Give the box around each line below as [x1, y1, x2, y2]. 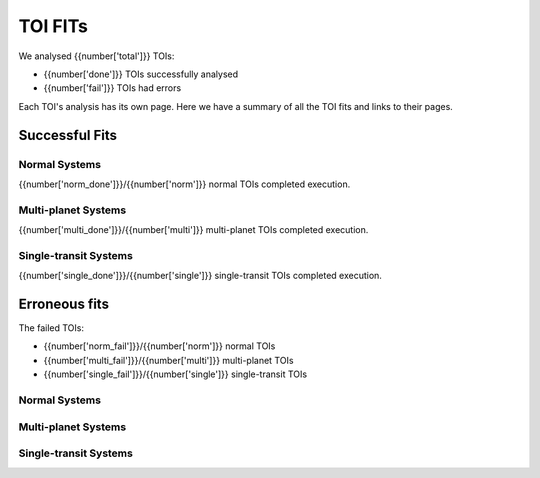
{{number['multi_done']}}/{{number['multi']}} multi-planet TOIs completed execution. [18, 224, 369, 236]
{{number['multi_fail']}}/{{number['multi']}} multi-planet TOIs [43, 354, 294, 366]
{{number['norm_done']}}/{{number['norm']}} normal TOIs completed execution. [18, 178, 351, 190]
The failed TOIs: [18, 322, 85, 334]
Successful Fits [18, 126, 117, 144]
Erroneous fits [18, 295, 110, 312]
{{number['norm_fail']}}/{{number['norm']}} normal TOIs [43, 340, 276, 352]
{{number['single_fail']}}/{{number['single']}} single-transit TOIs [43, 368, 308, 380]
